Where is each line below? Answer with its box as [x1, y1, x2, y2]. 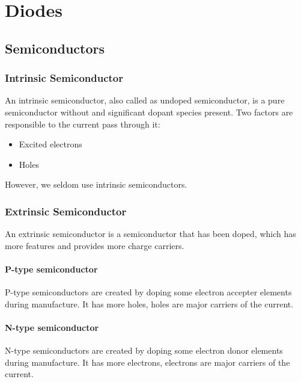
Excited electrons [19, 138, 82, 150]
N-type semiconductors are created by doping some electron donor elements [5, 344, 283, 357]
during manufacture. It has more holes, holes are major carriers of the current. [5, 297, 294, 310]
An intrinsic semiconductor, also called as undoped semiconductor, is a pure [5, 94, 285, 106]
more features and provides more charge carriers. [5, 239, 184, 251]
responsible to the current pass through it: [5, 117, 160, 130]
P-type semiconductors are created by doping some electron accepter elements [5, 286, 292, 298]
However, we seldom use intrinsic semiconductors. [5, 178, 187, 191]
